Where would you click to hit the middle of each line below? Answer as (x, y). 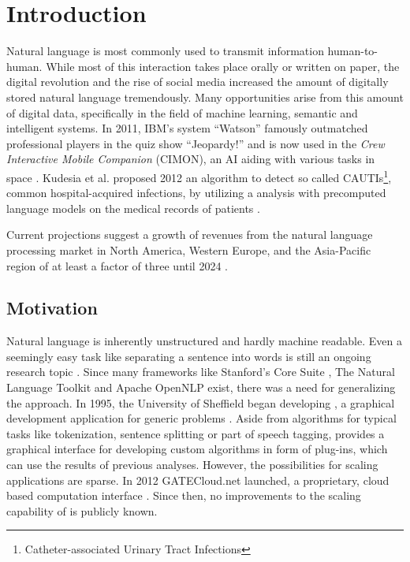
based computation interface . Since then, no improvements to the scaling (184, 495)
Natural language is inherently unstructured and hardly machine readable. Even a (204, 341)
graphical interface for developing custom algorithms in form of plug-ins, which (197, 449)
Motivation (52, 308)
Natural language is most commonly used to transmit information (165, 51)
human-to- (352, 51)
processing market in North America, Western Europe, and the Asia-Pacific (189, 249)
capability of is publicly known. (82, 510)
